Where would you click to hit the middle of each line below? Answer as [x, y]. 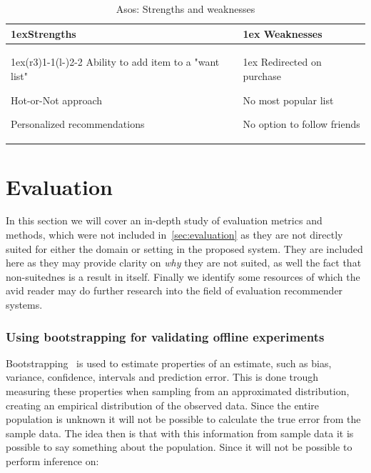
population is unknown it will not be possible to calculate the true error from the [183, 419]
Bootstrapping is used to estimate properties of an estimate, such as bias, [169, 363]
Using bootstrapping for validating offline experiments [165, 336]
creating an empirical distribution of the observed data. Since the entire [163, 405]
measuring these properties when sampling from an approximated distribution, [178, 391]
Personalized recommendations [78, 124]
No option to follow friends [301, 124]
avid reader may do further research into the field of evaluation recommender [174, 290]
